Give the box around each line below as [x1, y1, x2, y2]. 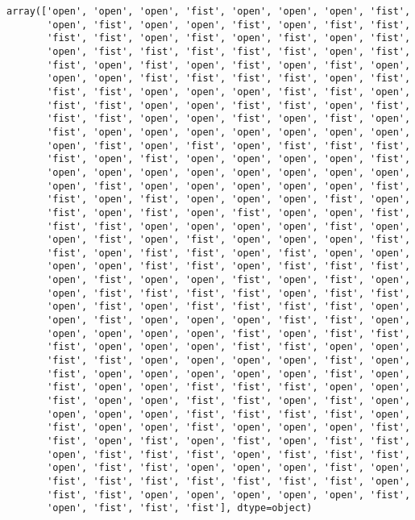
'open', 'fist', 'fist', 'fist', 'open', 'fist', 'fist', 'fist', [47, 448, 411, 460]
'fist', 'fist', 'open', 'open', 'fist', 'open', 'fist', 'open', [47, 113, 411, 125]
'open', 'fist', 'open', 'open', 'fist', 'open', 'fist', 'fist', [47, 19, 411, 31]
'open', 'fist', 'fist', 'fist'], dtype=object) [47, 502, 313, 514]
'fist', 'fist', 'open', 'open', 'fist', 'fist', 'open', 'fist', [47, 99, 411, 111]
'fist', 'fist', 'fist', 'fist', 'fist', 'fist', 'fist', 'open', [47, 475, 411, 487]
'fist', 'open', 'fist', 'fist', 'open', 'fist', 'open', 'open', [47, 247, 411, 259]
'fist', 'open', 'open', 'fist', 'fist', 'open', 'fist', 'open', [47, 395, 411, 407]
